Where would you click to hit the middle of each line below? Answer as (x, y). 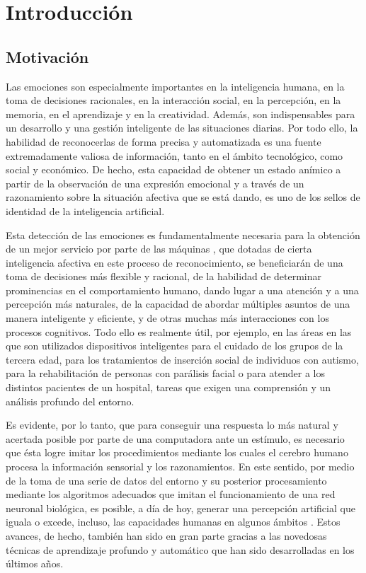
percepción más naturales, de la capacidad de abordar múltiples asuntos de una (178, 304)
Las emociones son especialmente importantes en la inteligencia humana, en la (175, 86)
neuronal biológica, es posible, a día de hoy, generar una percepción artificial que (181, 508)
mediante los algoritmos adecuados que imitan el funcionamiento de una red (171, 494)
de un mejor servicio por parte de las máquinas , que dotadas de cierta (159, 249)
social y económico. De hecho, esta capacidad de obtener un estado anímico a (173, 169)
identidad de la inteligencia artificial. (85, 210)
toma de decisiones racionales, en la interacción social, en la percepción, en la (173, 100)
